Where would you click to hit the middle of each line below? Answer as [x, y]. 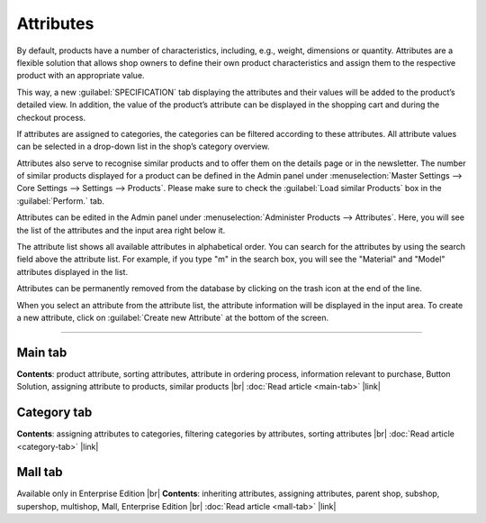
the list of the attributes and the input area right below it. [121, 230]
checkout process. [51, 117]
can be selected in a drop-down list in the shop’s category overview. [143, 147]
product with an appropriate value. [81, 76]
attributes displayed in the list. [72, 271]
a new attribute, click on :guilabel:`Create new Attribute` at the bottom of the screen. [173, 317]
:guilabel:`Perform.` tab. [61, 201]
